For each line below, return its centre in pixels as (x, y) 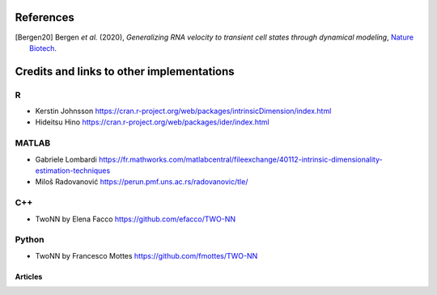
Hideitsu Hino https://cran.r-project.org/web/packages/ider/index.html (153, 122)
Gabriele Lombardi (66, 159)
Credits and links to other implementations (125, 72)
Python (30, 240)
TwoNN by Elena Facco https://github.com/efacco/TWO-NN (136, 219)
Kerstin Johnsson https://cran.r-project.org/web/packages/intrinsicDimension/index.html (183, 111)
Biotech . (43, 48)
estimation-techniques (73, 171)
